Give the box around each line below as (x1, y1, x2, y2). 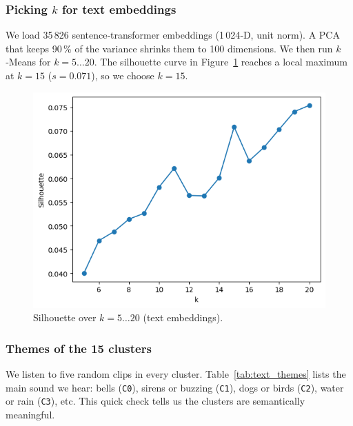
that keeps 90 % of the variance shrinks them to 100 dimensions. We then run (6, 41, 333, 55)
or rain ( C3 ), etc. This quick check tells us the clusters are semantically (6, 394, 305, 408)
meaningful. (6, 407, 55, 421)
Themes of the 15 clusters (6, 339, 152, 356)
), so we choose (91, 68, 154, 82)
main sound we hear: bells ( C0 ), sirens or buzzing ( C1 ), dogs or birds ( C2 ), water (6, 380, 344, 394)
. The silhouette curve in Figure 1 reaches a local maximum (94, 54, 347, 69)
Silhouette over (33, 310, 97, 325)
